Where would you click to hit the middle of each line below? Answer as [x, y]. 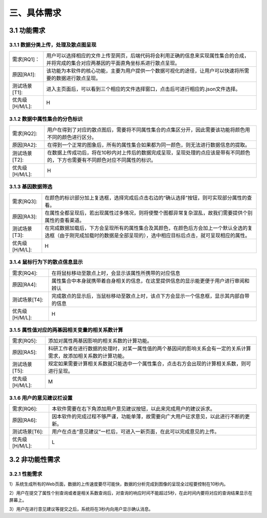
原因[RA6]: [24, 420]
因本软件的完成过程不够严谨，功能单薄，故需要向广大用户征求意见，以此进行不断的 [148, 417]
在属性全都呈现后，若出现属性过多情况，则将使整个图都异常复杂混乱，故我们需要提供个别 [149, 213]
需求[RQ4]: [25, 273]
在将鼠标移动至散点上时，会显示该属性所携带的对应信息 [116, 273]
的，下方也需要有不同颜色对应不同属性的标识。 [102, 160]
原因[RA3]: [24, 216]
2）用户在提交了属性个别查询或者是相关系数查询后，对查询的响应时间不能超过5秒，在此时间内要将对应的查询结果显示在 [131, 493]
